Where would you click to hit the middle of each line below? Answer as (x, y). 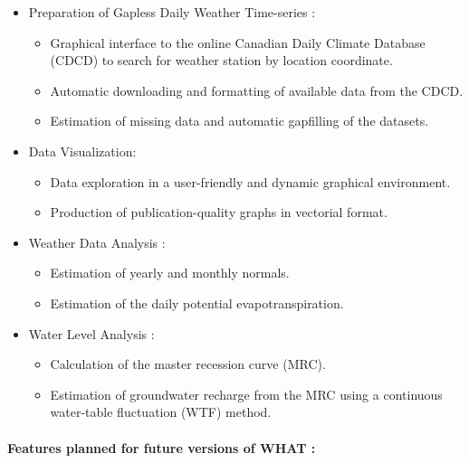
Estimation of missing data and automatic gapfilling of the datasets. (239, 121)
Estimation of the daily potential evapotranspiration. (197, 302)
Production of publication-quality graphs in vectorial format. (219, 212)
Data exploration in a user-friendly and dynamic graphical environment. (250, 181)
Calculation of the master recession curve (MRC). (188, 364)
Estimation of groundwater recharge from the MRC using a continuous (246, 394)
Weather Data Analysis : (97, 242)
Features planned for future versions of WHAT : (162, 447)
